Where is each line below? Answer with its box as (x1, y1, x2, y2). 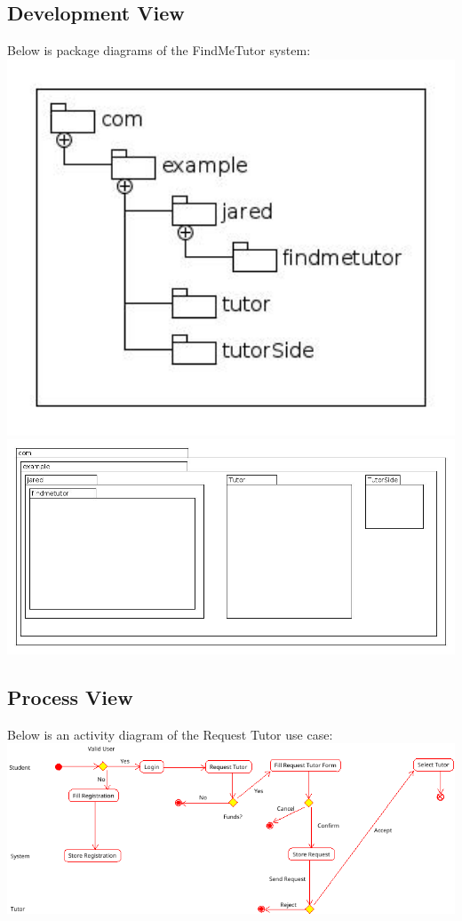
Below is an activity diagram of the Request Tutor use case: (7, 725, 333, 743)
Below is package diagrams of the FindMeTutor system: (7, 41, 311, 60)
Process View (7, 683, 133, 710)
